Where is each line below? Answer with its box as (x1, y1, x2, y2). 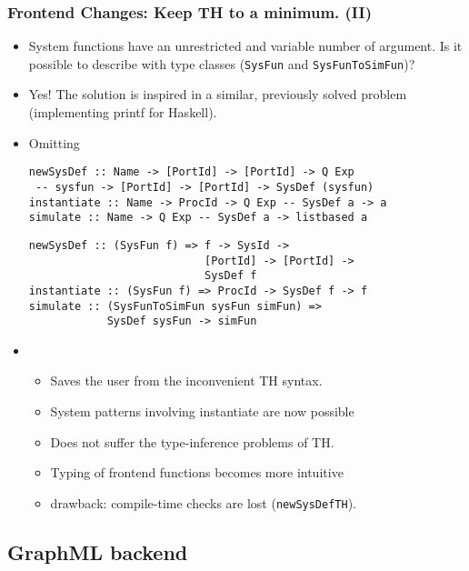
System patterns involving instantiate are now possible (50, 402, 354, 420)
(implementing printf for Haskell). (28, 103, 217, 122)
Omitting (28, 133, 80, 152)
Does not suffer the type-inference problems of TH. (50, 432, 334, 451)
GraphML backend (7, 537, 188, 566)
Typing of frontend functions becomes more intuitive (50, 463, 344, 482)
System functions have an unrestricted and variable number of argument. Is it (28, 36, 463, 55)
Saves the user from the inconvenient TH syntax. (50, 371, 323, 390)
